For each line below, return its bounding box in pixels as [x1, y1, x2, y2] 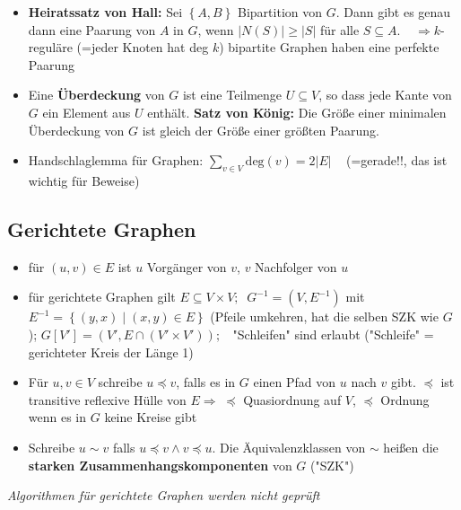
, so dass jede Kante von [318, 85, 452, 104]
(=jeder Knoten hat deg [76, 38, 209, 57]
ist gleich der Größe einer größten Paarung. [142, 120, 379, 139]
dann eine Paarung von [28, 20, 156, 39]
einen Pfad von [253, 373, 336, 391]
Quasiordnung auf [243, 390, 342, 409]
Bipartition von [238, 3, 323, 21]
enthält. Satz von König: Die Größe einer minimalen [147, 102, 447, 121]
